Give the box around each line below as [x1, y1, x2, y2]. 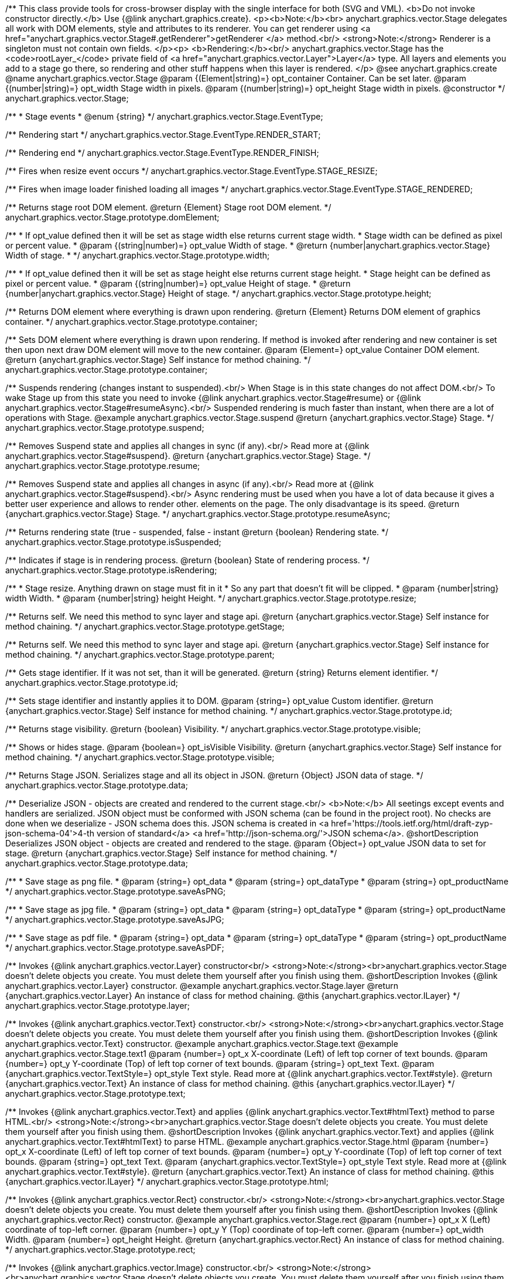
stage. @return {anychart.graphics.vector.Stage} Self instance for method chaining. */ [5, 848, 337, 858]
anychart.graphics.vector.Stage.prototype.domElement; [5, 212, 220, 222]
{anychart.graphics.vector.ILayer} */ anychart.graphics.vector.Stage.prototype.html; [5, 1176, 329, 1186]
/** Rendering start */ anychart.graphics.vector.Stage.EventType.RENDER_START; [5, 130, 321, 140]
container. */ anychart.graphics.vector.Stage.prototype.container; [5, 317, 258, 326]
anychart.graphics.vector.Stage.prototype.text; [5, 1088, 186, 1098]
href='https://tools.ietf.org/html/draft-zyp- [331, 818, 493, 828]
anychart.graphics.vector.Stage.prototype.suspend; [5, 423, 204, 433]
